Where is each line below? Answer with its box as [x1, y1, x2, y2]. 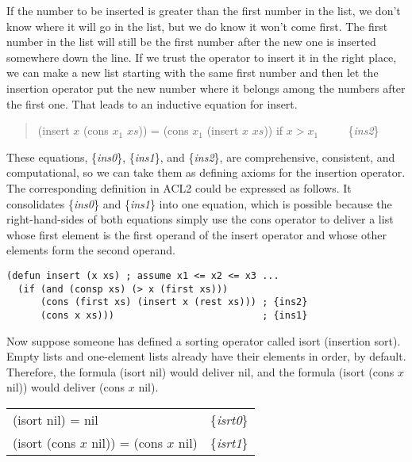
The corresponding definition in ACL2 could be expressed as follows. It [6, 179, 352, 196]
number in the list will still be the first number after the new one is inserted [6, 33, 376, 50]
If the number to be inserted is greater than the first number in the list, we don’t [6, 2, 401, 18]
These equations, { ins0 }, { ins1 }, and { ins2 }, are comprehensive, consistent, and [6, 148, 395, 165]
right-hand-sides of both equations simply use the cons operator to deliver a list [6, 211, 394, 227]
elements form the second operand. [6, 242, 175, 258]
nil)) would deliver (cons [6, 379, 125, 395]
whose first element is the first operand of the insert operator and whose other [6, 226, 387, 242]
